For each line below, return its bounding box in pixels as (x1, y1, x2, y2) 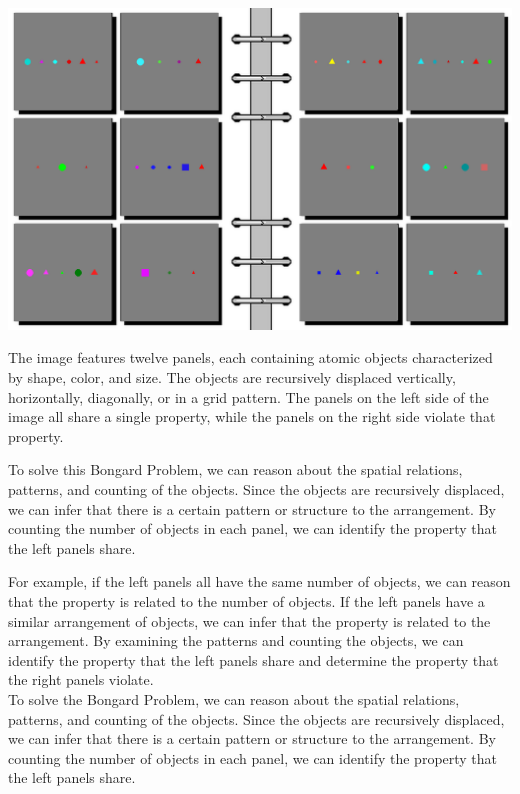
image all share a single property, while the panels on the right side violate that (8, 406, 496, 427)
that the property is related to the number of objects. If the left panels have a (8, 591, 485, 612)
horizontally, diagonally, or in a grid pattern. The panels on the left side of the (8, 386, 489, 407)
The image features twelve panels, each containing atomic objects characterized (8, 347, 493, 368)
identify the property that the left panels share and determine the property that (8, 649, 499, 670)
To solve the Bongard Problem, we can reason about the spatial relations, (8, 688, 460, 709)
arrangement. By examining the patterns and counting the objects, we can (8, 630, 464, 651)
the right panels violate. (8, 669, 154, 690)
